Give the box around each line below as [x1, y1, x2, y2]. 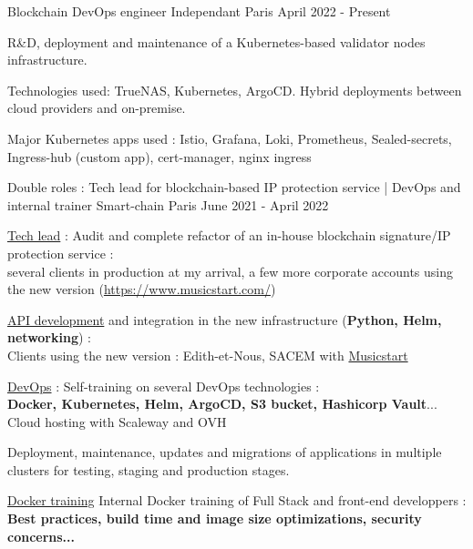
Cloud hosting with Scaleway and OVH [7, 412, 227, 431]
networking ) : [7, 328, 91, 347]
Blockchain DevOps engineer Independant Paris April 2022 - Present [7, 2, 391, 20]
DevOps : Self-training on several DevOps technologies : [7, 376, 320, 395]
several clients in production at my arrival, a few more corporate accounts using [7, 261, 454, 280]
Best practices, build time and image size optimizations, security [7, 509, 422, 528]
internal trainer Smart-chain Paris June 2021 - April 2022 [7, 195, 329, 214]
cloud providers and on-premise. [7, 98, 186, 117]
